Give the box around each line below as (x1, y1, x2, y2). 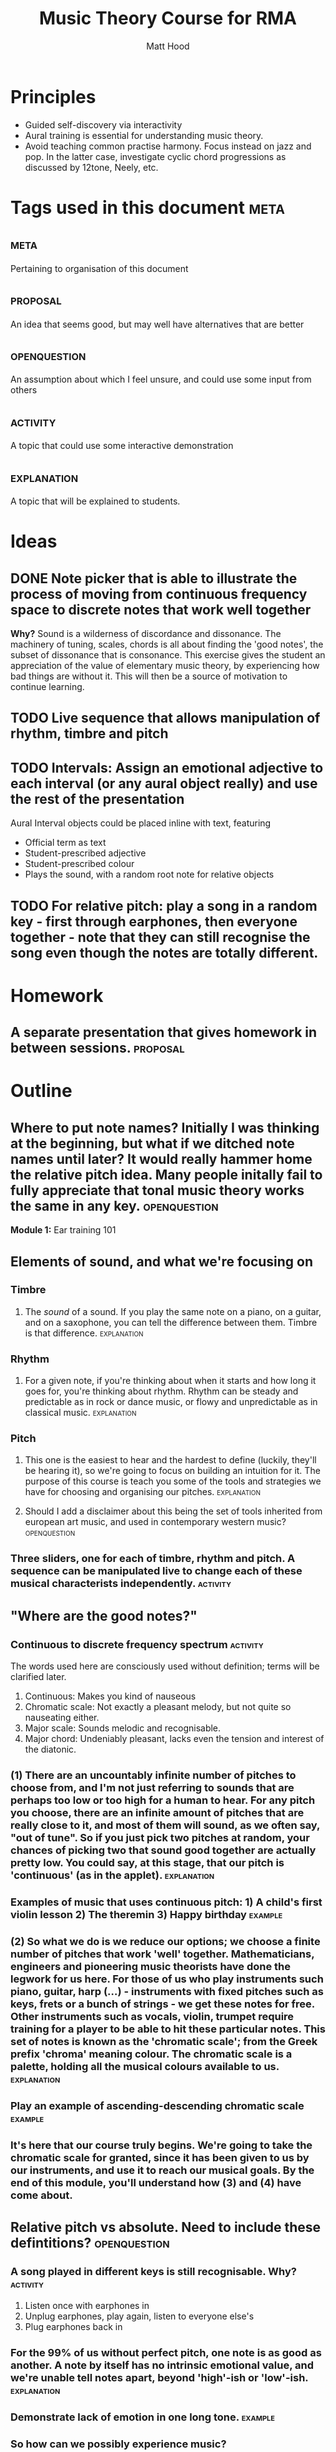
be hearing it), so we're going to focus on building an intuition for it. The (24, 1465, 321, 1477)
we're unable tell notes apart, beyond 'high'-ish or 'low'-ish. (10, 2371, 309, 2385)
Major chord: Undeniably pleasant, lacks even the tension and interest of (24, 1733, 325, 1744)
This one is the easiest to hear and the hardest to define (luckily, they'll (24, 1454, 317, 1466)
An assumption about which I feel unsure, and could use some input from (10, 373, 312, 386)
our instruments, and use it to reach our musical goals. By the (10, 2163, 315, 2177)
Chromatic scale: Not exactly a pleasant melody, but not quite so (24, 1701, 292, 1712)
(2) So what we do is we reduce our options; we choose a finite (10, 1934, 321, 1948)
